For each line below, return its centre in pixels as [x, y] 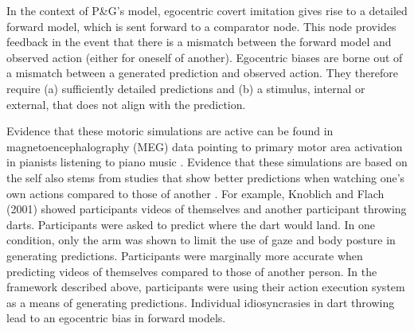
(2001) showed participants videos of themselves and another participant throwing [207, 209]
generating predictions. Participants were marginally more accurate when [185, 255]
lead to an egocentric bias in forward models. [116, 318]
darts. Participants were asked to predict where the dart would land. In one [191, 224]
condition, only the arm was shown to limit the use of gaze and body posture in [201, 240]
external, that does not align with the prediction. [126, 104]
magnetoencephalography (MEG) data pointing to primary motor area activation [205, 146]
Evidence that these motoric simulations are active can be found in [170, 131]
